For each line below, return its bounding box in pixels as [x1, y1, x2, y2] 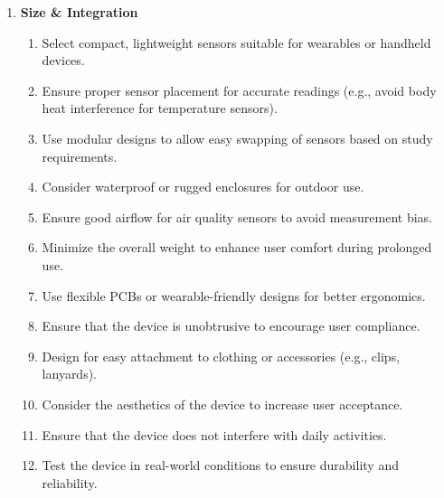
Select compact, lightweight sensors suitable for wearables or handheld [42, 33, 431, 52]
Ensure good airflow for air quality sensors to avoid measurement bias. [42, 207, 432, 226]
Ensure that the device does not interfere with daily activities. [42, 425, 387, 444]
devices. [42, 51, 85, 70]
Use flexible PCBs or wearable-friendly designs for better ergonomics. [42, 286, 426, 305]
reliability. [42, 473, 98, 492]
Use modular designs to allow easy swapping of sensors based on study [42, 128, 433, 147]
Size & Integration [20, 3, 138, 21]
